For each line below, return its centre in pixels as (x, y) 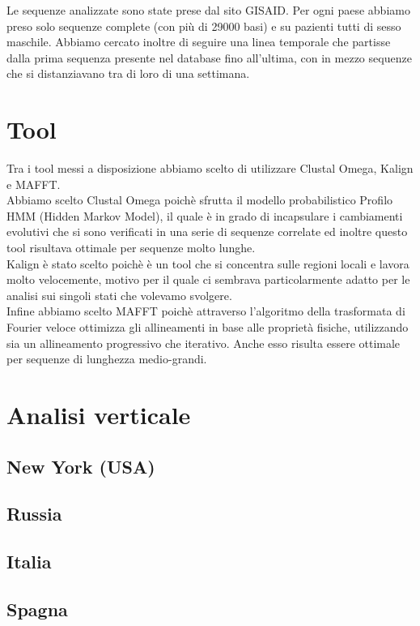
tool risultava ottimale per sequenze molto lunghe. (131, 248)
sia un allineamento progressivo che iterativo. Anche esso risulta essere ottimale (204, 343)
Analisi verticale (99, 414)
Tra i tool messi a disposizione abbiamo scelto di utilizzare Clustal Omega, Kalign (210, 168)
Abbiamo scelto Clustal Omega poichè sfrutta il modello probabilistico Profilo (200, 200)
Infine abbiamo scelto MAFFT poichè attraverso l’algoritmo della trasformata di (206, 311)
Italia (29, 562)
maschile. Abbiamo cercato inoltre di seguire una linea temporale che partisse (199, 42)
